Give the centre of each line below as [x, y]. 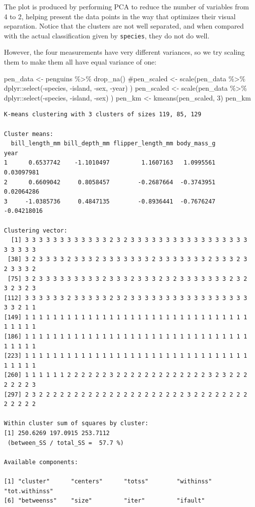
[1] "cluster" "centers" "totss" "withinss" [108, 481]
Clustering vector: [36, 230]
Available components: [41, 462]
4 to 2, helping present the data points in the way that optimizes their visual [120, 16]
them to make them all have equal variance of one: [80, 62]
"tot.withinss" [29, 491]
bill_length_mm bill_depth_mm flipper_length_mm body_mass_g [113, 144]
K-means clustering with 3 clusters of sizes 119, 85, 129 [103, 115]
